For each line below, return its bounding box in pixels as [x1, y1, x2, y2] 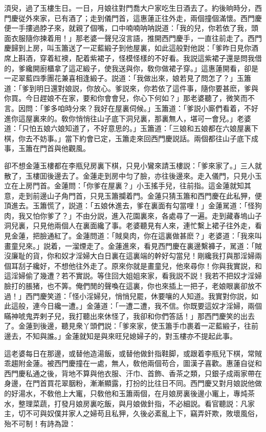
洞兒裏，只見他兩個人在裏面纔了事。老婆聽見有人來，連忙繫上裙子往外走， [4, 220, 255, 231]
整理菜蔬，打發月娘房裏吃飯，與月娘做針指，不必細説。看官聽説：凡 [18, 398, 248, 408]
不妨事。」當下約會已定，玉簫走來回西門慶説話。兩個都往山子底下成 [32, 133, 258, 143]
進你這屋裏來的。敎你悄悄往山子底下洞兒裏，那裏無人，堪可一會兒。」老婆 [4, 113, 251, 123]
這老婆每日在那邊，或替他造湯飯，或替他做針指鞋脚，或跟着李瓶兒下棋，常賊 [4, 348, 262, 358]
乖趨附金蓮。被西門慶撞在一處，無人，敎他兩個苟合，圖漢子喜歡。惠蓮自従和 [4, 358, 262, 369]
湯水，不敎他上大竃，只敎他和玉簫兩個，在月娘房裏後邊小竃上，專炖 [18, 387, 248, 398]
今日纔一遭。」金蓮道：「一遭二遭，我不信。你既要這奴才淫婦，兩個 [39, 300, 262, 311]
